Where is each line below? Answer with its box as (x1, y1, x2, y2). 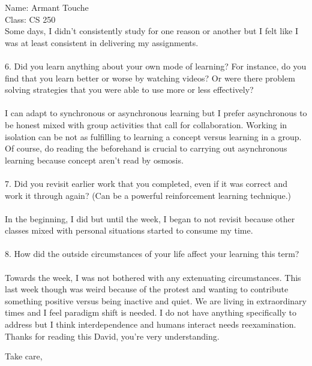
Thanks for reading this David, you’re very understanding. (5, 329, 220, 342)
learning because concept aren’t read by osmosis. (5, 153, 184, 166)
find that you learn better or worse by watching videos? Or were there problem (5, 71, 295, 84)
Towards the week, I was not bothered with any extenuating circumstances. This (5, 271, 301, 283)
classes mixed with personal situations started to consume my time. (5, 224, 253, 237)
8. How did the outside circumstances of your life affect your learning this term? (5, 247, 299, 260)
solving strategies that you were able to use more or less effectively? (5, 83, 254, 96)
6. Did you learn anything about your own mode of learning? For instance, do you (5, 59, 307, 72)
